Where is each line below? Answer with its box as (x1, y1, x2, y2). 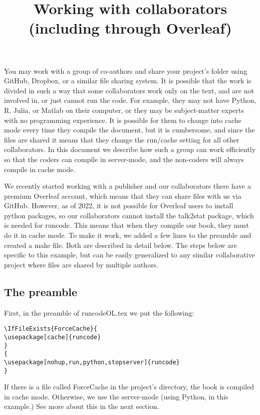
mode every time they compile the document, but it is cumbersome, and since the (4, 124, 255, 135)
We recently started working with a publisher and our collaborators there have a (4, 181, 251, 191)
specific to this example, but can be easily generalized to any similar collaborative (4, 249, 255, 260)
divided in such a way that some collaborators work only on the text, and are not (4, 85, 254, 95)
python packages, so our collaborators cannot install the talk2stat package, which (4, 210, 254, 220)
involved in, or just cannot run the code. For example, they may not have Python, (4, 95, 256, 105)
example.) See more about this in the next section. (4, 401, 159, 411)
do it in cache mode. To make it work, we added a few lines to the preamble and (4, 230, 251, 240)
